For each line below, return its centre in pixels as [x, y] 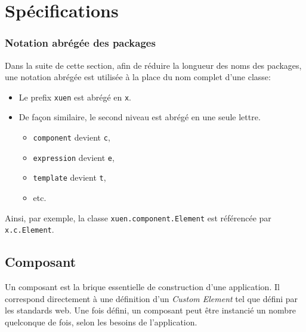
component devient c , [72, 137]
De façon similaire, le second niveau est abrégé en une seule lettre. [140, 117]
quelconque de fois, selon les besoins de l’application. [101, 322]
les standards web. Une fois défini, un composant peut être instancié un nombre [150, 310]
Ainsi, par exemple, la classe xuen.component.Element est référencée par [138, 217]
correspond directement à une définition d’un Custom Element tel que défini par [152, 298]
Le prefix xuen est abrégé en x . [75, 97]
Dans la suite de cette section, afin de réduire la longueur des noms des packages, [153, 65]
